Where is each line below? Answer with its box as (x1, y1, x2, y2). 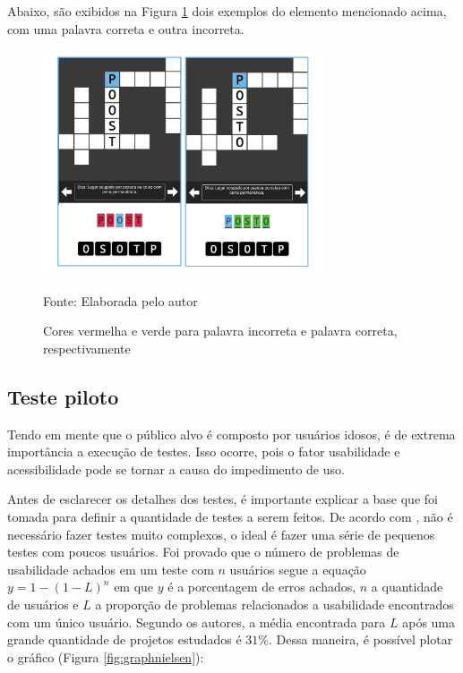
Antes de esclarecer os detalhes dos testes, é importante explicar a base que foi (7, 490, 438, 508)
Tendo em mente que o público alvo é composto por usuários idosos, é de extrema (7, 424, 456, 443)
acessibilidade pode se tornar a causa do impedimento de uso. (7, 459, 345, 478)
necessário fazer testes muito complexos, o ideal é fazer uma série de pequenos (7, 524, 435, 543)
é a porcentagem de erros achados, (167, 577, 356, 596)
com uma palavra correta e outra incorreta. (7, 19, 244, 38)
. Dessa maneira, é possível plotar (269, 630, 453, 649)
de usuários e (7, 594, 79, 613)
